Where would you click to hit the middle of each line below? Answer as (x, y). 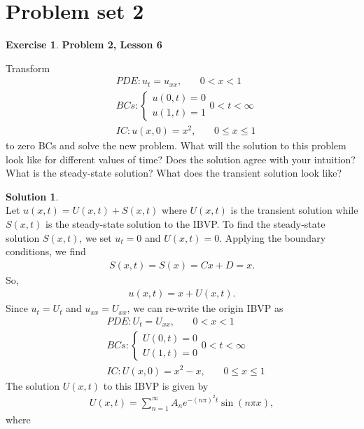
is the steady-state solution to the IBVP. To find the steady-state (185, 223)
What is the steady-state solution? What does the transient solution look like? (174, 173)
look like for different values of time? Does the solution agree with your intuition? (181, 159)
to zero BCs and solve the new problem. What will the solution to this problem (176, 145)
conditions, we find (46, 251)
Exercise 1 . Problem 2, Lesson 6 (84, 45)
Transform (28, 68)
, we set (96, 237)
